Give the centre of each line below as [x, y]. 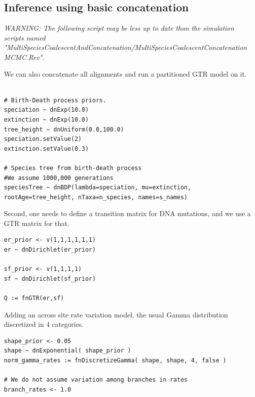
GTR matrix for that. [37, 223]
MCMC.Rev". [24, 57]
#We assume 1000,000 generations [59, 178]
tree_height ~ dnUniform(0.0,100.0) [64, 129]
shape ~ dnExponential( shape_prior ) [68, 351]
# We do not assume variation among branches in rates [96, 380]
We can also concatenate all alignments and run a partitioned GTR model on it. [126, 73]
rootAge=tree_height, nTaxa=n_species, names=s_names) [96, 197]
